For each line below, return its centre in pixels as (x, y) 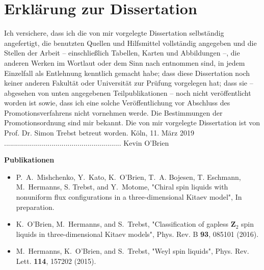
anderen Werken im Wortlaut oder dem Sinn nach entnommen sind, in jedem (125, 62)
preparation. (35, 207)
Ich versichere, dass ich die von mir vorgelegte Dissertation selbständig (114, 33)
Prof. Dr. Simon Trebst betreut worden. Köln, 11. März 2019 (99, 133)
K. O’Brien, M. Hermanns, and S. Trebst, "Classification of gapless (122, 224)
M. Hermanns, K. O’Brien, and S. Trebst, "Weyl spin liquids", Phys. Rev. (133, 251)
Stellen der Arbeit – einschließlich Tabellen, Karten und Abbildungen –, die (122, 53)
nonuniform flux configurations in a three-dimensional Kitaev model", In (129, 197)
